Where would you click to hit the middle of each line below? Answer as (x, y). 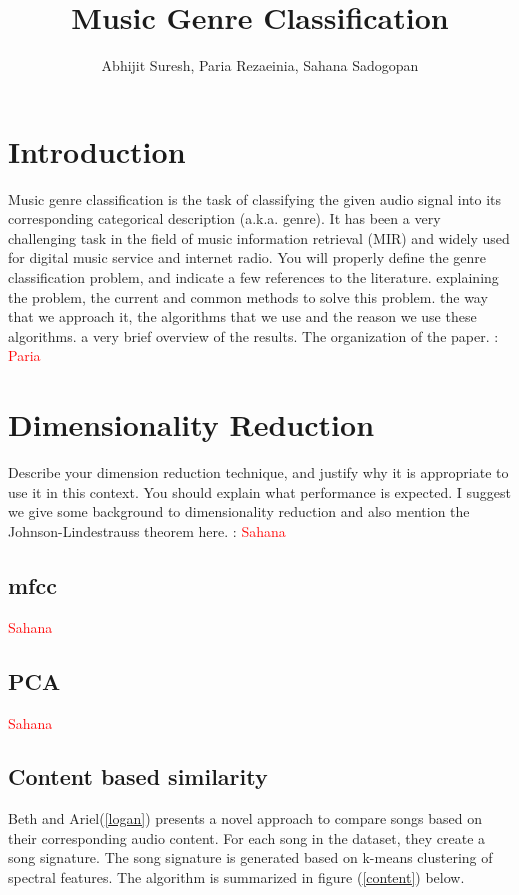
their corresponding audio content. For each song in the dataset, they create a (247, 837)
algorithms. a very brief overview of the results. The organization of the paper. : (253, 335)
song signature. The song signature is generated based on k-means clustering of (250, 857)
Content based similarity (138, 776)
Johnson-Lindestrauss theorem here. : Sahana (147, 530)
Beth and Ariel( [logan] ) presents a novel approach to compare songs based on (245, 818)
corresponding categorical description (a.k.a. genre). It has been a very (224, 218)
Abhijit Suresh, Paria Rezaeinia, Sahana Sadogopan (260, 65)
